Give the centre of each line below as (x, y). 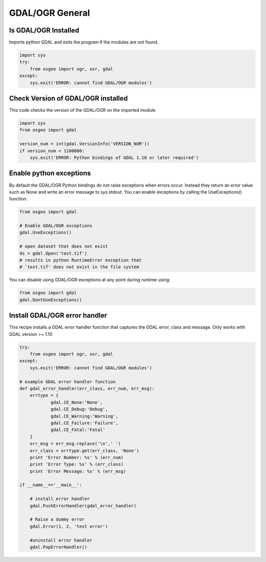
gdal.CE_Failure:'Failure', (84, 423)
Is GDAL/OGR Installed (44, 30)
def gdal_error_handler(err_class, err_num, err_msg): (87, 389)
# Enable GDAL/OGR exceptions (56, 226)
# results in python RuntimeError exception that (81, 260)
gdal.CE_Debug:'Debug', (79, 409)
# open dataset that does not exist (64, 247)
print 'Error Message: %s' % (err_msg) (78, 471)
